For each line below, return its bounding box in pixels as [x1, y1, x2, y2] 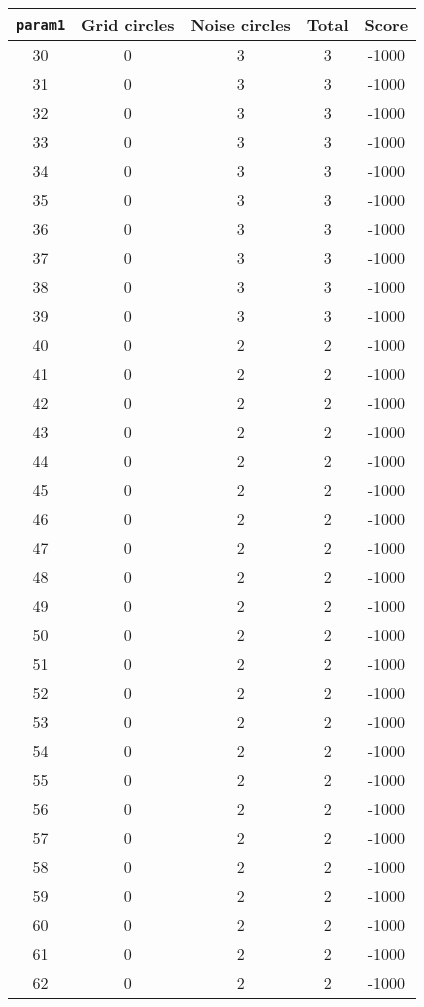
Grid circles [81, 13, 175, 36]
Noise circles [190, 13, 291, 36]
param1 [16, 16, 66, 33]
